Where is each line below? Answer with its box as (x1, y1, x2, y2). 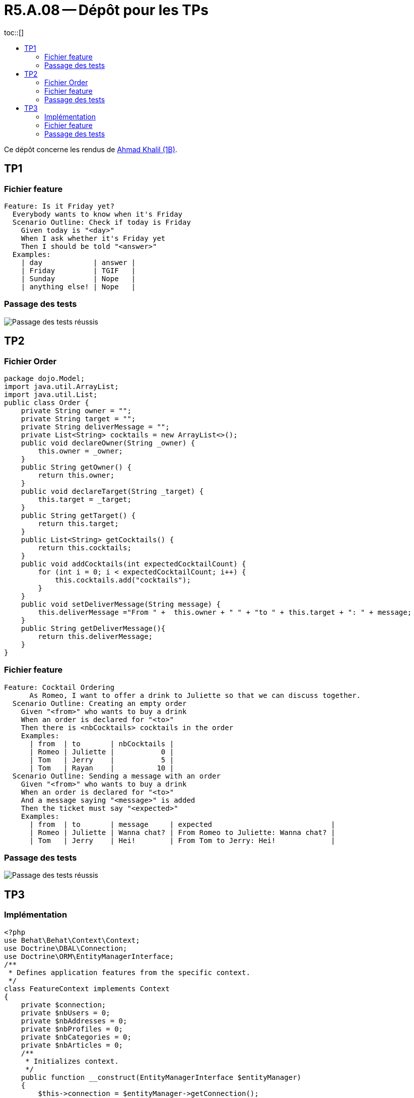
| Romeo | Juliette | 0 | (29, 747, 174, 756)
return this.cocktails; (38, 543, 131, 552)
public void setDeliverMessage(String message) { (21, 600, 221, 608)
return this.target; (38, 519, 119, 528)
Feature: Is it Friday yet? (4, 202, 115, 210)
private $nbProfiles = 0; (21, 1024, 123, 1033)
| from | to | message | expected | (29, 820, 335, 828)
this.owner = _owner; (38, 446, 123, 455)
